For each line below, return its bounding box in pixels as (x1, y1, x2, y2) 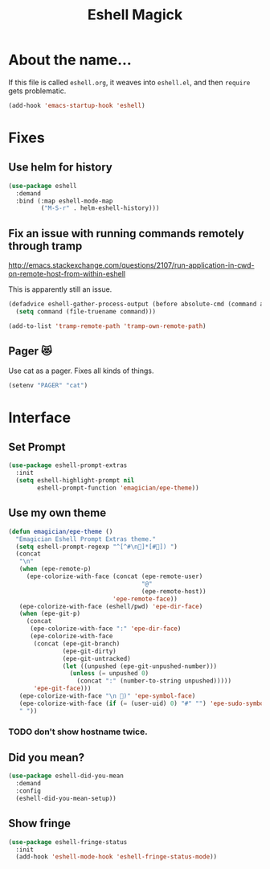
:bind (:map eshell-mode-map (15, 197, 113, 205)
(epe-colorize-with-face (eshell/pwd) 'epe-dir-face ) (18, 602, 203, 610)
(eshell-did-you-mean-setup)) (15, 794, 117, 802)
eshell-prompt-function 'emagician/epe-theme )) (37, 484, 199, 492)
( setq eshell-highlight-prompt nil (15, 477, 135, 485)
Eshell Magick (87, 6, 183, 24)
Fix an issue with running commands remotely (8, 227, 245, 240)
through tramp (8, 239, 83, 252)
